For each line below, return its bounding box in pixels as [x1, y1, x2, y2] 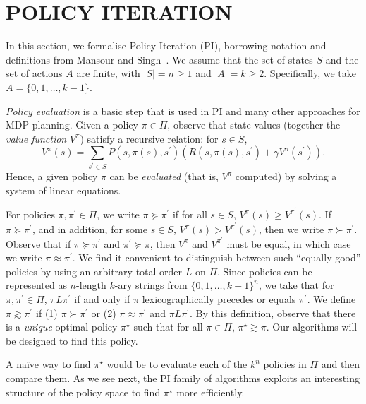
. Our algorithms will [266, 319, 358, 334]
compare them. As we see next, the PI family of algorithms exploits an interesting [6, 371, 360, 386]
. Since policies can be [217, 263, 312, 278]
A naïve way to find [6, 357, 91, 372]
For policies [6, 207, 55, 222]
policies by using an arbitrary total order [6, 263, 183, 278]
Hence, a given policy [6, 169, 98, 184]
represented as [6, 278, 67, 292]
